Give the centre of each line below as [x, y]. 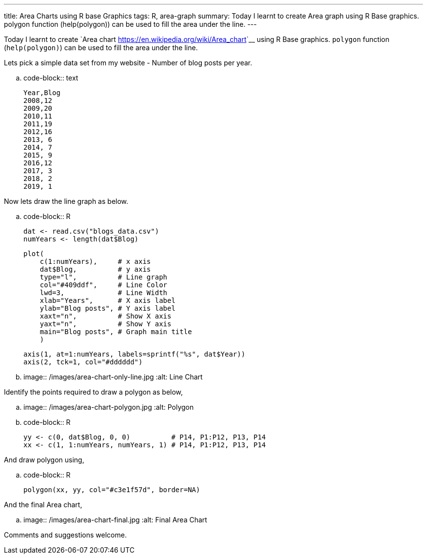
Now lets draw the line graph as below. [66, 201]
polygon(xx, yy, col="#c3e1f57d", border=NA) [112, 490]
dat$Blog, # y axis [95, 269]
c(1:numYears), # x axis [95, 261]
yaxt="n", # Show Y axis [106, 324]
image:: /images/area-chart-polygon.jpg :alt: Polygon [109, 407]
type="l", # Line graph [104, 277]
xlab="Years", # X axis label [107, 300]
